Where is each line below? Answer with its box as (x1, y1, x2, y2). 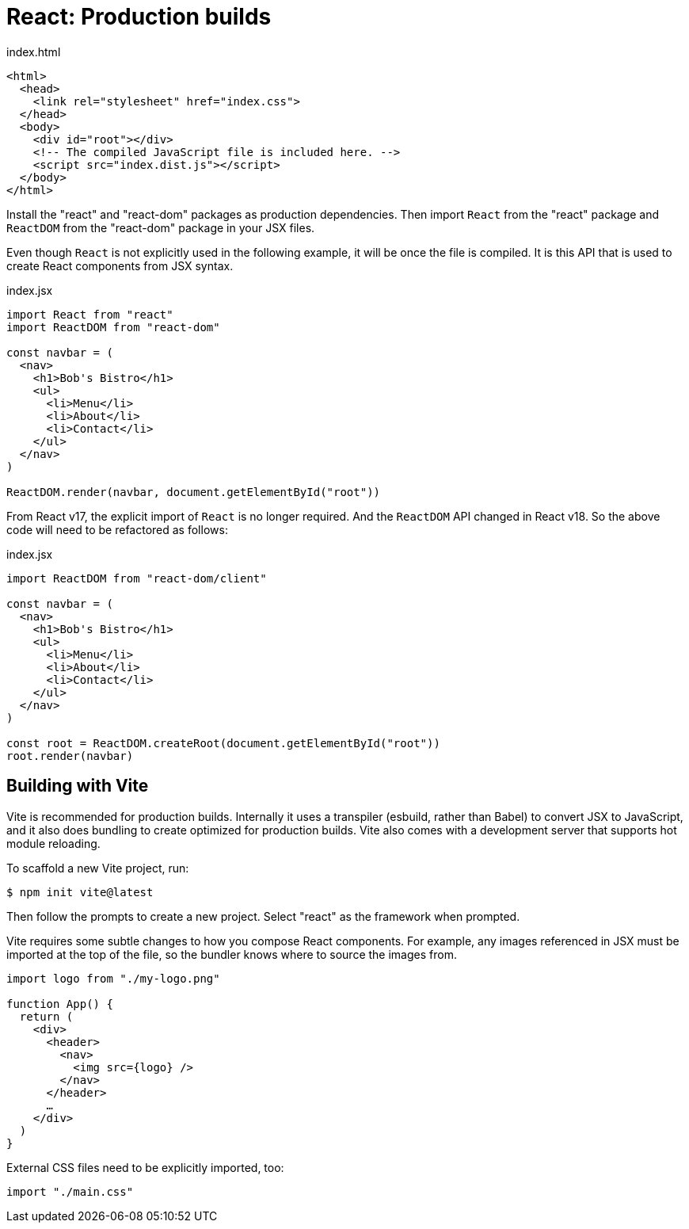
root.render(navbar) (6, 749, 134, 762)
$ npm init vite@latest (6, 885, 154, 899)
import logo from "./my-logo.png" (6, 971, 220, 985)
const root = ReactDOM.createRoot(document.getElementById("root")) (6, 736, 440, 750)
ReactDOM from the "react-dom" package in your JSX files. (6, 220, 315, 235)
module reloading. (6, 836, 101, 850)
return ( (19, 1010, 74, 1023)
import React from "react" (6, 307, 173, 321)
